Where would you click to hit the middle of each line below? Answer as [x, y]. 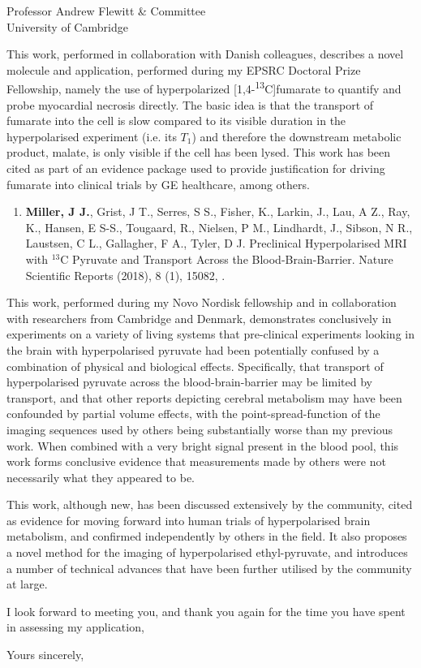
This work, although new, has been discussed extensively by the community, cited [210, 504]
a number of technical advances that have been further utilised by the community [209, 568]
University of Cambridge [67, 26]
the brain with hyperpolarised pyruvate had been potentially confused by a [193, 349]
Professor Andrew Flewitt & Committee [106, 11]
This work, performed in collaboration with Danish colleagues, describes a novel [205, 54]
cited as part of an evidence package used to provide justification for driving [196, 168]
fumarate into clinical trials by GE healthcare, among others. [158, 184]
